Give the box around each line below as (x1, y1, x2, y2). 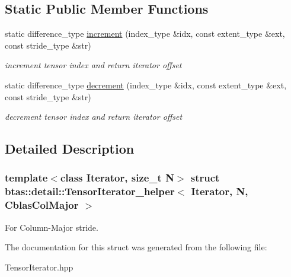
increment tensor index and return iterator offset (5, 59, 182, 71)
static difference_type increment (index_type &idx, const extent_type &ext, (5, 27, 285, 40)
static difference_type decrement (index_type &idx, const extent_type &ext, (5, 78, 287, 91)
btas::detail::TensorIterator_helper (5, 184, 175, 199)
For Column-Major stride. (5, 221, 98, 233)
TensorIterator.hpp (5, 260, 73, 273)
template (5, 170, 48, 185)
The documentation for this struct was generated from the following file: (5, 241, 267, 253)
